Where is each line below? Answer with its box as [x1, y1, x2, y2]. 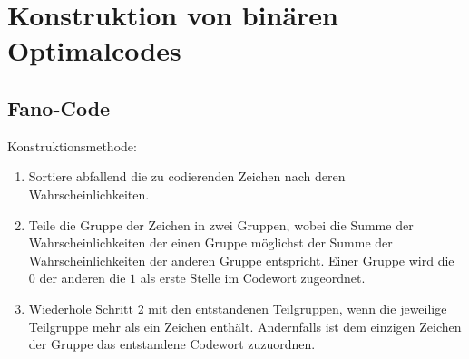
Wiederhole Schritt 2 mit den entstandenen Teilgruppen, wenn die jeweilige [28, 298, 447, 317]
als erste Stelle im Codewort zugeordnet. [140, 268, 366, 287]
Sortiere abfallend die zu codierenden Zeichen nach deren [28, 167, 346, 186]
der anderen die [39, 268, 126, 287]
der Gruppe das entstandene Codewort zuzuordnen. [28, 335, 316, 354]
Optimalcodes [7, 32, 181, 69]
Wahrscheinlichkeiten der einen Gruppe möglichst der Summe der [28, 233, 393, 252]
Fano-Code [7, 93, 111, 121]
